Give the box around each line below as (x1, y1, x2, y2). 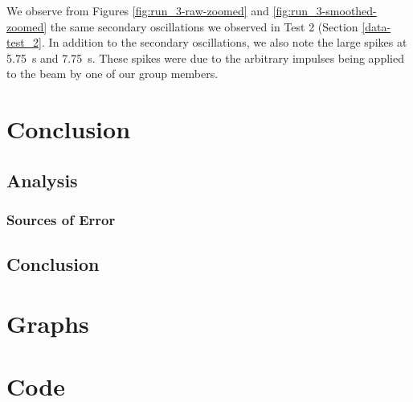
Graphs (6, 306, 89, 339)
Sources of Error (6, 210, 116, 230)
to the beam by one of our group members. (6, 65, 219, 82)
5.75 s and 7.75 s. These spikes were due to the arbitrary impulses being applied (6, 49, 404, 66)
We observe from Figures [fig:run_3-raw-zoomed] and (6, 2, 269, 18)
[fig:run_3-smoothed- (272, 2, 377, 18)
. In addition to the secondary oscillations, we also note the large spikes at (42, 34, 407, 51)
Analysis (6, 167, 78, 192)
